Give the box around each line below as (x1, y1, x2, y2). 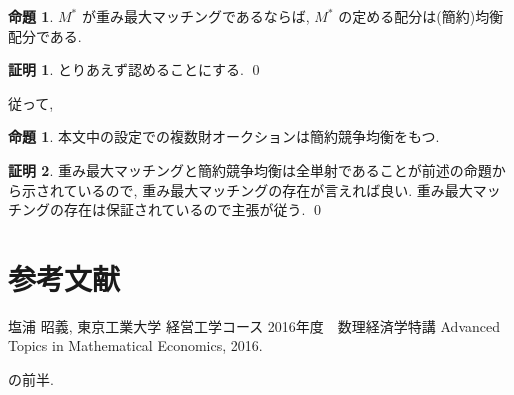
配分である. (8, 25, 82, 46)
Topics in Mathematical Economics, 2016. (8, 335, 263, 356)
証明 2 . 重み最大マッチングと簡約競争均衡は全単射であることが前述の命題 (8, 159, 492, 180)
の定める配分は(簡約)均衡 (338, 6, 504, 26)
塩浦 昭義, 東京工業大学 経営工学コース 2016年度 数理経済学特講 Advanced (8, 315, 500, 336)
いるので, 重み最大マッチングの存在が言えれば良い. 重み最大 (77, 179, 473, 200)
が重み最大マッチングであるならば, (81, 6, 310, 26)
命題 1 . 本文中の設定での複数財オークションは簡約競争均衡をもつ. (8, 126, 440, 147)
